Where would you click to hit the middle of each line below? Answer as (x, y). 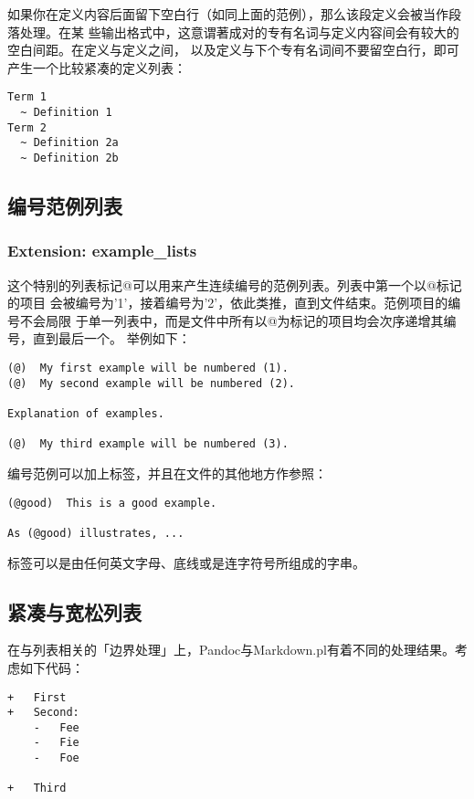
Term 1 (27, 97)
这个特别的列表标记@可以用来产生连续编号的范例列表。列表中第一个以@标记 (235, 284)
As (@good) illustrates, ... (96, 533)
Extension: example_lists (102, 251)
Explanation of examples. (86, 414)
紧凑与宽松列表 (74, 611)
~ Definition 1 (66, 113)
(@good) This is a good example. (112, 503)
